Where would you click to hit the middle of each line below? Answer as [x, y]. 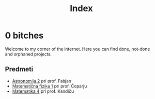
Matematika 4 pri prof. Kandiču [43, 91]
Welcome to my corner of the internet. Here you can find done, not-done [77, 49]
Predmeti [19, 69]
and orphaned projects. [28, 54]
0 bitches [24, 35]
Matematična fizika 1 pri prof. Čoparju [49, 86]
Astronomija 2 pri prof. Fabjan [42, 81]
